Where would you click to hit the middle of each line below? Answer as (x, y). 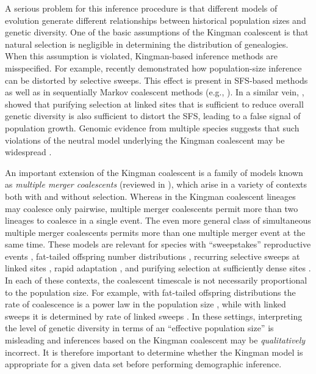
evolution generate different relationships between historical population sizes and (156, 20)
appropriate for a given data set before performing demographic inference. (143, 364)
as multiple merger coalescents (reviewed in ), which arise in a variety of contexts (156, 184)
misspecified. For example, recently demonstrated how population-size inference (153, 68)
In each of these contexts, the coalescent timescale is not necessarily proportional (156, 280)
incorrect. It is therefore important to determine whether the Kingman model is (154, 352)
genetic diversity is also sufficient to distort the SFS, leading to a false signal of (153, 116)
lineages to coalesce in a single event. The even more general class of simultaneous (158, 220)
